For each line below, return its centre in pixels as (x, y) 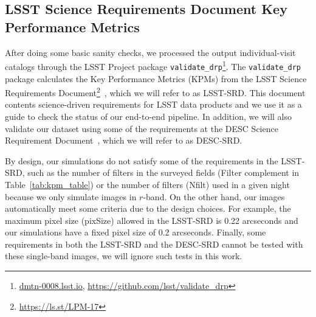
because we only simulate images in (71, 196)
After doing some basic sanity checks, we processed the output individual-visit (150, 52)
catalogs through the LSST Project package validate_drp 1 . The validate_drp (153, 65)
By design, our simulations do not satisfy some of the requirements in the (142, 160)
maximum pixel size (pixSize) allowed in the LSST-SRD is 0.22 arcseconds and (152, 220)
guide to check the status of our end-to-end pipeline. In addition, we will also (148, 116)
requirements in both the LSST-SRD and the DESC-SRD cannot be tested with (154, 244)
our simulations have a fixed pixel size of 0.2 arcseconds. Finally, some (136, 232)
